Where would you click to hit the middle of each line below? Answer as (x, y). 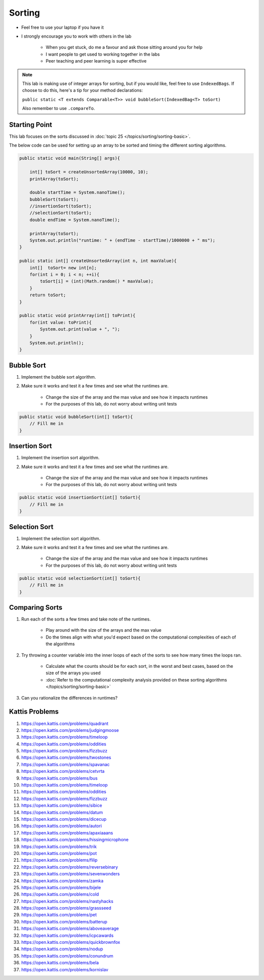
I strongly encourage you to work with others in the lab (76, 36)
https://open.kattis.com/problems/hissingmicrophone (75, 840)
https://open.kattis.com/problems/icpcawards (67, 935)
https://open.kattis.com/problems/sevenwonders (70, 874)
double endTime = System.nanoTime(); (75, 220)
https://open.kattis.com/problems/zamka (62, 881)
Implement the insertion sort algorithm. (60, 458)
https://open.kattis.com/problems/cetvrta (63, 771)
